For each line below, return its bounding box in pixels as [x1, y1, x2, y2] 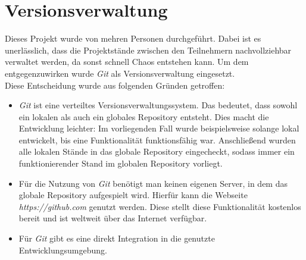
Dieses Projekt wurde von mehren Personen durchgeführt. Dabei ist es [5, 32, 261, 45]
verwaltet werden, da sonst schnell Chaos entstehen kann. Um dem [5, 55, 249, 68]
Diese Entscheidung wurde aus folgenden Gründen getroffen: [5, 79, 225, 91]
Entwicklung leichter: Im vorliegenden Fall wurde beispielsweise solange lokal [18, 122, 299, 134]
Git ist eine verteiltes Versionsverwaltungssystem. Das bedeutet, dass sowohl [18, 99, 298, 111]
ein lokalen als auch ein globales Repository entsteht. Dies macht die [18, 110, 269, 123]
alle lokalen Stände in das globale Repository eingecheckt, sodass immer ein [18, 145, 295, 158]
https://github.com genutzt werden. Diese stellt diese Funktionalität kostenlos [18, 200, 301, 212]
